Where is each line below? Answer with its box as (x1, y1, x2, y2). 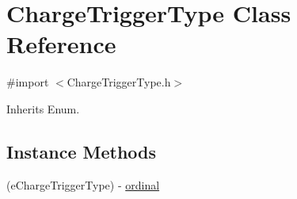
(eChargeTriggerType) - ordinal (6, 176, 160, 193)
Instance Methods (6, 139, 156, 163)
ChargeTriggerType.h (67, 74, 171, 90)
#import (6, 74, 49, 90)
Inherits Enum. (6, 100, 80, 117)
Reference (6, 28, 116, 60)
